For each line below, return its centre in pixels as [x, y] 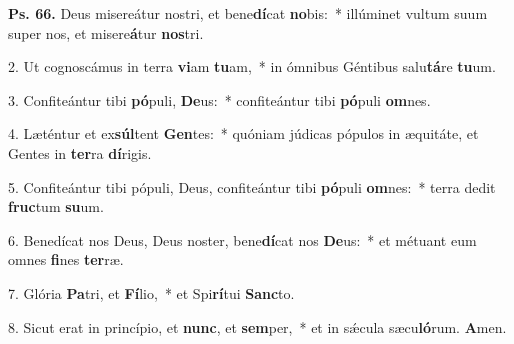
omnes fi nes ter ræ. [66, 259]
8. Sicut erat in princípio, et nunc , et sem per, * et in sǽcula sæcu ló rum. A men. [257, 326]
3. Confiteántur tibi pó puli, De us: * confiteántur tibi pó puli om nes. [219, 99]
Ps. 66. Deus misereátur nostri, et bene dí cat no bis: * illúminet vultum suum [248, 13]
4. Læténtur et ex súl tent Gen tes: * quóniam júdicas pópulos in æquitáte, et [243, 133]
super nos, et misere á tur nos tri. [106, 32]
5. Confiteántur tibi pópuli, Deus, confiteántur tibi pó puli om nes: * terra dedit [252, 186]
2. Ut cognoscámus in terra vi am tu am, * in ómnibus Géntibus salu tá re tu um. [252, 66]
